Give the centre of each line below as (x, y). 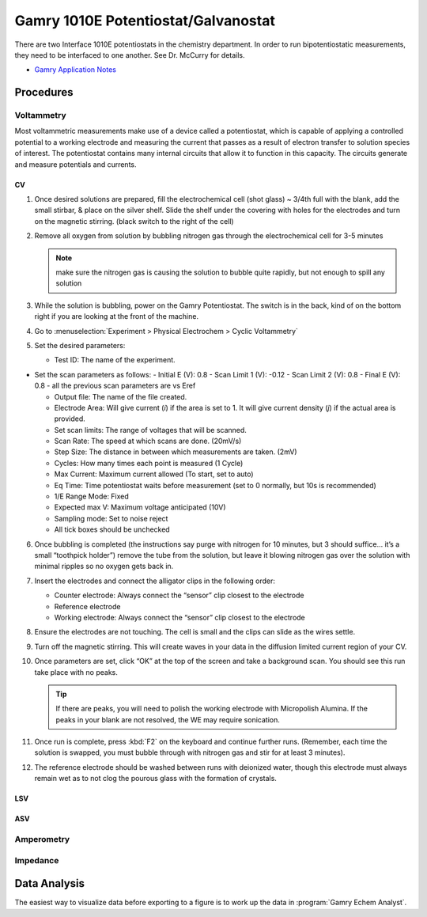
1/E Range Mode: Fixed (92, 496)
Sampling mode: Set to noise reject (111, 518)
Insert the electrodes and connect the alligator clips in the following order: (155, 581)
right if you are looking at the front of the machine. (117, 316)
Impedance (37, 860)
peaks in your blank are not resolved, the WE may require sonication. (168, 719)
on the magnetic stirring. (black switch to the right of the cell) (134, 221)
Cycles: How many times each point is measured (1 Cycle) (149, 463)
